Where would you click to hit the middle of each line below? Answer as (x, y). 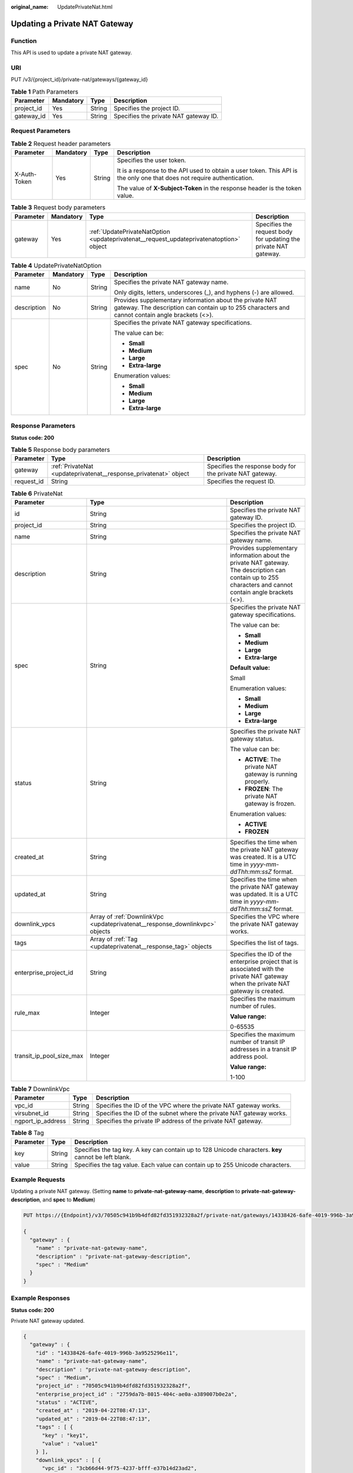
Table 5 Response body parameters (60, 450)
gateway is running (271, 774)
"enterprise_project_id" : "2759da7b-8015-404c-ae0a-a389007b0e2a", (136, 1394)
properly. (257, 781)
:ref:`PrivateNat (72, 467)
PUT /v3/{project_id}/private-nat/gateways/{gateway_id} (79, 80)
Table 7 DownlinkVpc (40, 1089)
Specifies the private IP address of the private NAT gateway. (179, 1121)
